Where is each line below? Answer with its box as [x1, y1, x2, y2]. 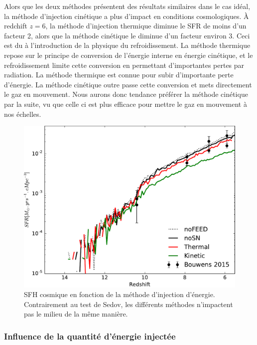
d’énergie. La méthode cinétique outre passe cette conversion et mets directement [4, 79, 252, 89]
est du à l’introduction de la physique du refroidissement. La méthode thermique [4, 40, 251, 50]
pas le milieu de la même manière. [24, 309, 128, 319]
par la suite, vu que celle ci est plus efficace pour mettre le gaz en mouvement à [4, 98, 247, 109]
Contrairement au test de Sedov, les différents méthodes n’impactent [24, 299, 233, 309]
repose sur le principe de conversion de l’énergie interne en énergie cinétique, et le [4, 49, 253, 60]
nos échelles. [4, 108, 41, 119]
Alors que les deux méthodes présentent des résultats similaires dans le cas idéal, [4, 1, 251, 11]
